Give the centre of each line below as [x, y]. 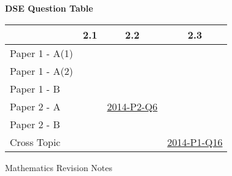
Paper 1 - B [35, 88]
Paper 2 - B [35, 124]
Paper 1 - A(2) [41, 71]
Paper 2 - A [35, 106]
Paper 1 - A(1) [41, 53]
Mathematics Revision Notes [59, 167]
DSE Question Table [49, 8]
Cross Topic [35, 142]
